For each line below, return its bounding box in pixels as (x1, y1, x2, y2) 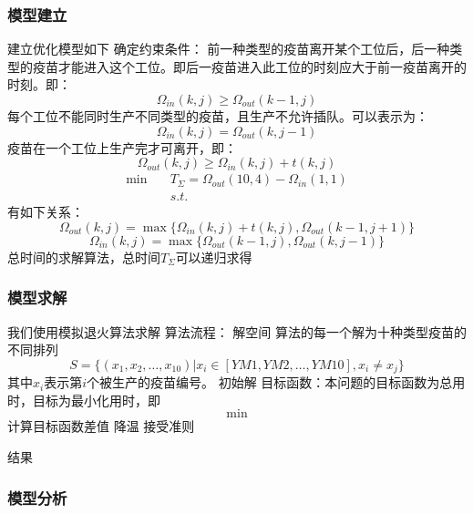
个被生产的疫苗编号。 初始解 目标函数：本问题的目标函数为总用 (87, 373, 466, 392)
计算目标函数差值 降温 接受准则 (7, 416, 195, 436)
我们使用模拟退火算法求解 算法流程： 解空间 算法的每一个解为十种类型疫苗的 (7, 322, 467, 341)
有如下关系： (7, 202, 84, 221)
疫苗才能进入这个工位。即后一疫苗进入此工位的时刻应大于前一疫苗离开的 (32, 57, 467, 76)
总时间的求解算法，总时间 (7, 247, 160, 266)
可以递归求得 (175, 247, 252, 266)
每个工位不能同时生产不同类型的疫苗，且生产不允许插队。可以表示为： (7, 107, 428, 125)
